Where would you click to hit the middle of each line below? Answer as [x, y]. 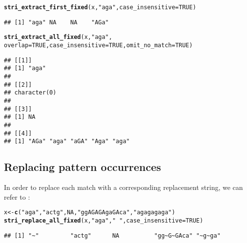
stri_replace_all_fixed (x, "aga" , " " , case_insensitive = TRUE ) [104, 220]
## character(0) [30, 93]
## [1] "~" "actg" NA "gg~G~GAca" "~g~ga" [112, 235]
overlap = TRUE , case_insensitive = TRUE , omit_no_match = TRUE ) [98, 45]
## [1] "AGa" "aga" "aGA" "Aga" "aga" [67, 141]
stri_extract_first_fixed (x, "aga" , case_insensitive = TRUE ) [100, 7]
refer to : [17, 196]
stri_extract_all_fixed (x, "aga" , [58, 37]
